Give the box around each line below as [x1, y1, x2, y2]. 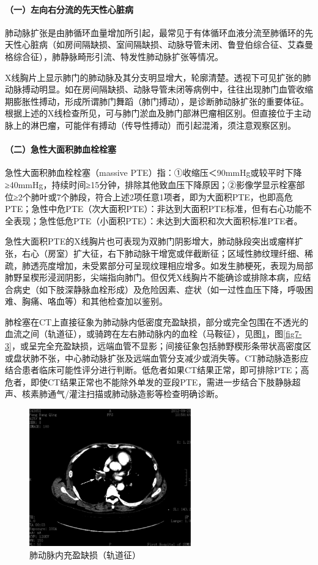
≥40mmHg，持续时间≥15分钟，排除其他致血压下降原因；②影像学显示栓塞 [5, 178, 297, 191]
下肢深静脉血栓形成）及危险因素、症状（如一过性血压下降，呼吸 [47, 282, 305, 295]
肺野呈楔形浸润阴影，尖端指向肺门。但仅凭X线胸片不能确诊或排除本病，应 [5, 271, 303, 284]
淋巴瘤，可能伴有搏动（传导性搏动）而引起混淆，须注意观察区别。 [30, 118, 296, 131]
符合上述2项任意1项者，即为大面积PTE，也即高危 [95, 190, 293, 203]
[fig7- [283, 327, 302, 340]
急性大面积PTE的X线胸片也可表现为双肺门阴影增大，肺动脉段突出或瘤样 [5, 235, 295, 248]
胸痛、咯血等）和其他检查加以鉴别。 [21, 295, 168, 308]
